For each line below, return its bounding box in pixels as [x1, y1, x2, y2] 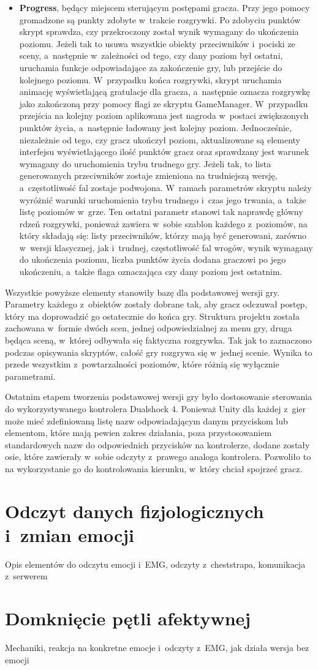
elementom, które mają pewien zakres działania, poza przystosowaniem [5, 426, 272, 439]
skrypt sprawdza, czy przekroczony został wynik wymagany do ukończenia [19, 25, 299, 38]
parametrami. [5, 369, 56, 382]
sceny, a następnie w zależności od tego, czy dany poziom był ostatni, [19, 49, 283, 62]
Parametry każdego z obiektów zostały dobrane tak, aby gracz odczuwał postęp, [5, 298, 308, 311]
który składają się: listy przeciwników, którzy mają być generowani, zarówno [19, 229, 307, 242]
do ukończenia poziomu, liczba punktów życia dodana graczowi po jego [19, 253, 286, 266]
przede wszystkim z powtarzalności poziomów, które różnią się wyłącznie [5, 358, 279, 371]
